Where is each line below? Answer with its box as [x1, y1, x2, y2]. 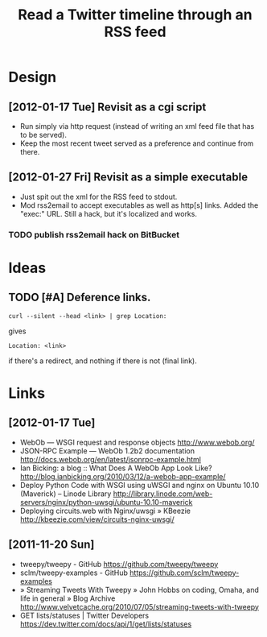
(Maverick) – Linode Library [19, 489, 112, 498]
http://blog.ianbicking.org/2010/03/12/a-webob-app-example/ [19, 471, 227, 481]
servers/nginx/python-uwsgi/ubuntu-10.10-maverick [19, 497, 193, 507]
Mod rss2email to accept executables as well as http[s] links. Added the [19, 200, 259, 210]
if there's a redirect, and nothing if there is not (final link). [8, 356, 197, 366]
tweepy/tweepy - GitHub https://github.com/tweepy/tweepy [19, 559, 219, 569]
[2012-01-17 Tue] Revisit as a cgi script [8, 100, 207, 114]
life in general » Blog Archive [19, 594, 116, 603]
